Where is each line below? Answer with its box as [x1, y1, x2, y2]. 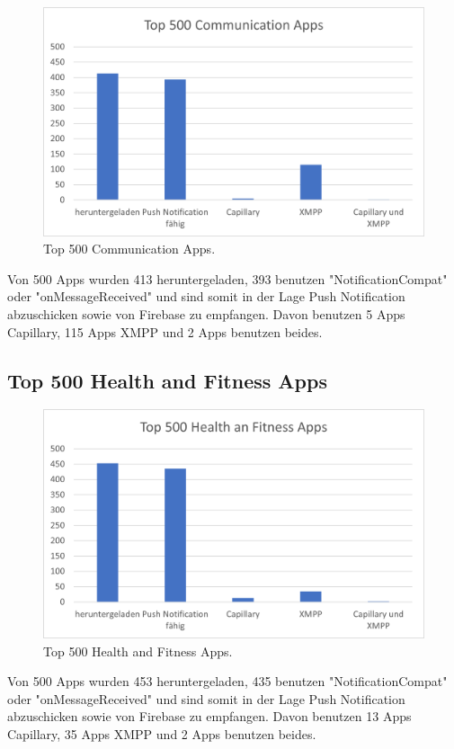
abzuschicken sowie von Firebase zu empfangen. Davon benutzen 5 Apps [7, 305, 405, 324]
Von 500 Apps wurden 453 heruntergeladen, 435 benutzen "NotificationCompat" [7, 672, 448, 691]
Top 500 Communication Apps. [43, 239, 216, 258]
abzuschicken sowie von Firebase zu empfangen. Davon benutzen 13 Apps [7, 707, 412, 726]
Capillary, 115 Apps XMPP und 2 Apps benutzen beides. [7, 322, 323, 341]
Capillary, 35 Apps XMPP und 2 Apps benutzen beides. [7, 725, 316, 744]
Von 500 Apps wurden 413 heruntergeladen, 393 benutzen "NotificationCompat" [7, 269, 448, 288]
